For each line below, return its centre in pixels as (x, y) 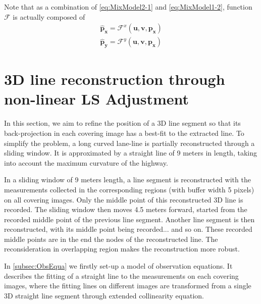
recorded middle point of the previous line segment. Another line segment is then (129, 219)
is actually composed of (49, 16)
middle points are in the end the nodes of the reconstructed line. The (111, 239)
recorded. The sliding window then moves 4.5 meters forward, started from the (126, 209)
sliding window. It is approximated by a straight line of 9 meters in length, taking (130, 153)
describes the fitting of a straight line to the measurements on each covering (121, 275)
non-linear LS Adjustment (97, 99)
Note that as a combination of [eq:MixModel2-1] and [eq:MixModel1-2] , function (128, 7)
